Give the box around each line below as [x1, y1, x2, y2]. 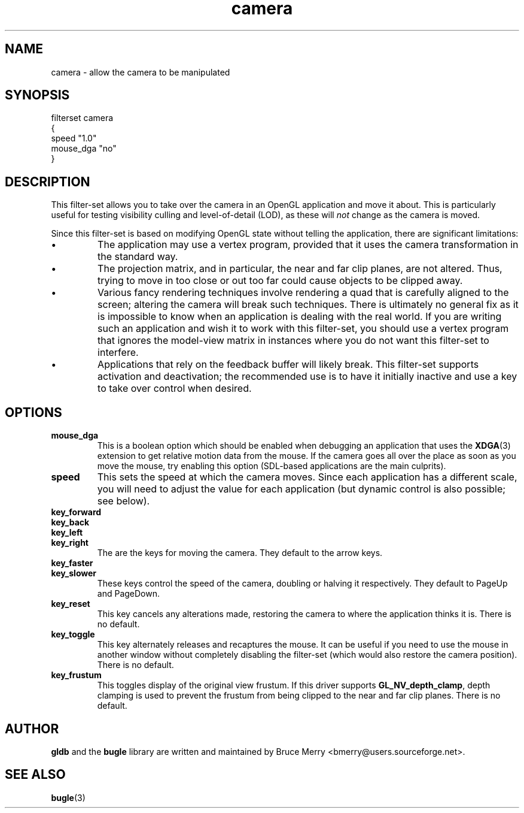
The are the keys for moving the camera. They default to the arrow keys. [97, 548, 383, 558]
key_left [51, 527, 83, 538]
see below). [97, 495, 150, 507]
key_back [51, 517, 90, 528]
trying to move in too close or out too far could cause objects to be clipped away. [98, 274, 463, 287]
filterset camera [51, 113, 114, 123]
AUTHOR [5, 721, 59, 736]
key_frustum [51, 670, 102, 681]
